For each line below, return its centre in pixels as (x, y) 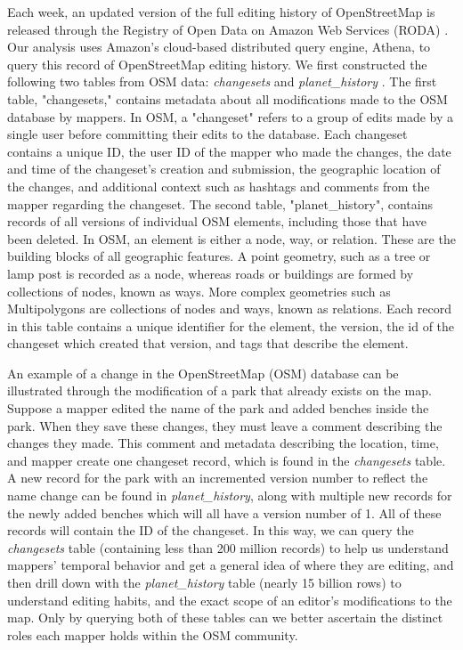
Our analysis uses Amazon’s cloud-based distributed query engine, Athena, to (219, 47)
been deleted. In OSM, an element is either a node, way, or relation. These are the (231, 238)
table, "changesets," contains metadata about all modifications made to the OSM (227, 98)
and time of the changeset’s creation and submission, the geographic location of (224, 169)
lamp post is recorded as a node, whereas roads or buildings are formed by (211, 273)
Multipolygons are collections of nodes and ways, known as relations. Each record (229, 309)
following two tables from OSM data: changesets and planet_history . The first (222, 81)
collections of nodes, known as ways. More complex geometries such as (199, 291)
